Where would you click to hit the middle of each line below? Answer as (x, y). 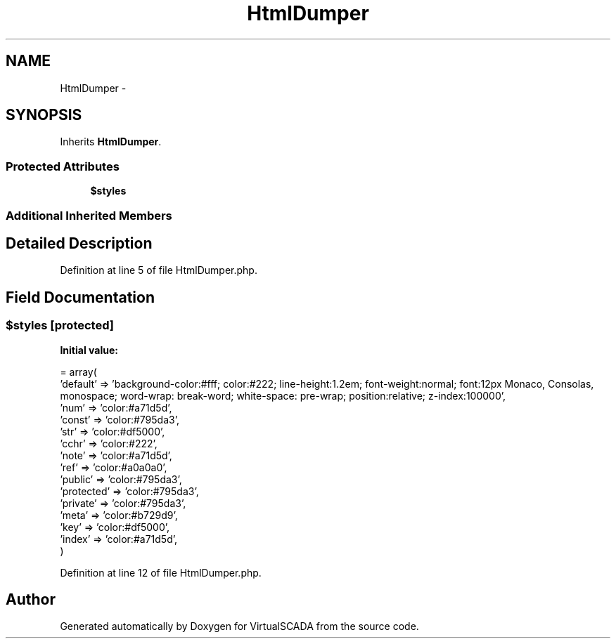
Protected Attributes (63, 166)
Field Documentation (80, 297)
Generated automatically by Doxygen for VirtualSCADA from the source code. (239, 626)
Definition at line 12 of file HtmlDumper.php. (161, 572)
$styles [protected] (60, 326)
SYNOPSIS (44, 115)
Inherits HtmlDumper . (111, 142)
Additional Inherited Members (89, 215)
